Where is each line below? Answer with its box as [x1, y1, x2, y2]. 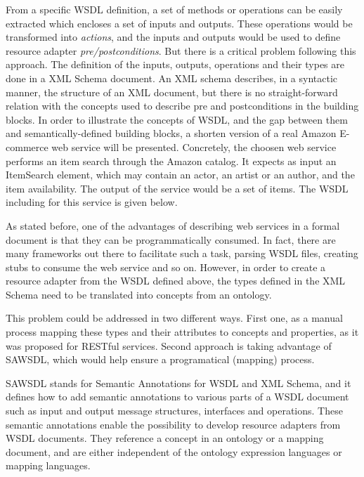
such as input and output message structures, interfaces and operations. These [6, 403, 343, 418]
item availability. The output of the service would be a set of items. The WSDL [6, 181, 349, 195]
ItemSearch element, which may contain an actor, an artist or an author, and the [6, 167, 355, 182]
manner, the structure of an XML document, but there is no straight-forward [6, 84, 338, 99]
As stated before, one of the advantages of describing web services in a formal [6, 218, 340, 233]
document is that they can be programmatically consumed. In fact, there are [6, 232, 336, 247]
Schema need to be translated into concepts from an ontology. [6, 287, 272, 301]
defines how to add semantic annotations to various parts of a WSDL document [6, 389, 349, 404]
